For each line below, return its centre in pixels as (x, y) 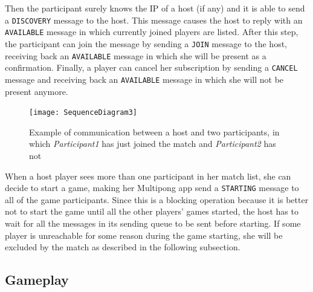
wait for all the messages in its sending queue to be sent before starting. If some (153, 223)
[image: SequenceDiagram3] (83, 113)
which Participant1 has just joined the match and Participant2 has (153, 144)
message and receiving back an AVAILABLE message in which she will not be (144, 79)
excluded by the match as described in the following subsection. (123, 247)
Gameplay (37, 280)
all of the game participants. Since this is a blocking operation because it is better (157, 199)
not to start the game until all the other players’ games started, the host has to (152, 211)
